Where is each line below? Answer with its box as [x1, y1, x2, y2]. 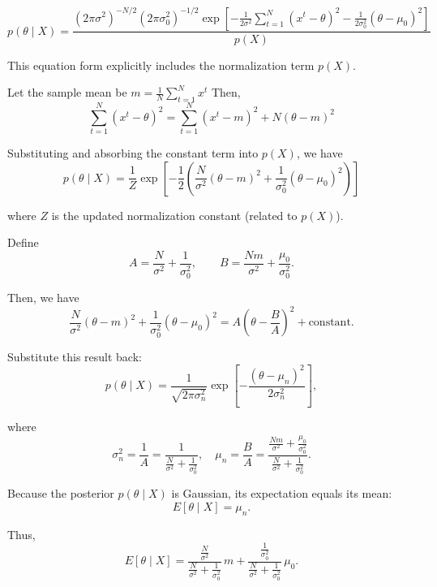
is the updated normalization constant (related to [51, 206, 298, 223]
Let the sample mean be [7, 84, 127, 101]
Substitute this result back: [7, 347, 142, 365]
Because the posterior [7, 485, 114, 502]
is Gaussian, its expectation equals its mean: [171, 485, 392, 502]
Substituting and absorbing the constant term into [7, 145, 259, 162]
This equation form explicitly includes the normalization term [7, 56, 315, 73]
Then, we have [7, 288, 79, 305]
